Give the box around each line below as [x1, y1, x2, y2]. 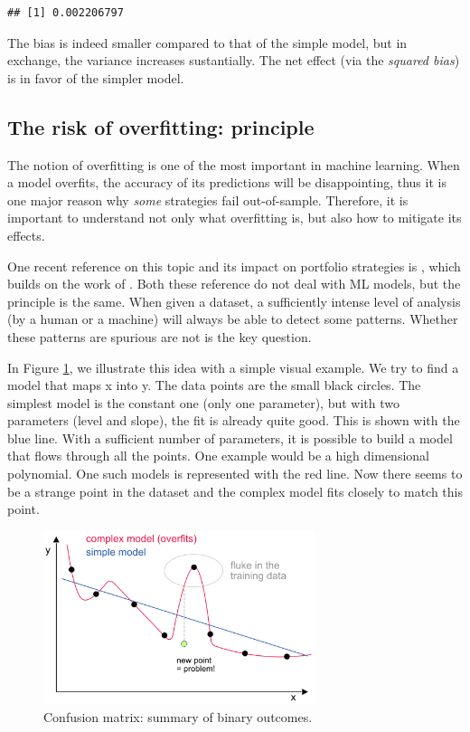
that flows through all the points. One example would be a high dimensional [7, 446, 429, 465]
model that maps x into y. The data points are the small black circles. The [7, 376, 421, 395]
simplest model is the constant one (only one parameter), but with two [7, 393, 399, 412]
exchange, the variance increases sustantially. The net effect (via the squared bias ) [7, 51, 460, 70]
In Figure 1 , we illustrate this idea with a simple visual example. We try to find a [7, 357, 459, 376]
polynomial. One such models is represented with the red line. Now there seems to [7, 464, 463, 483]
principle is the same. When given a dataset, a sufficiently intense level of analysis [7, 291, 461, 310]
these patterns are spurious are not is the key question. [7, 327, 312, 346]
